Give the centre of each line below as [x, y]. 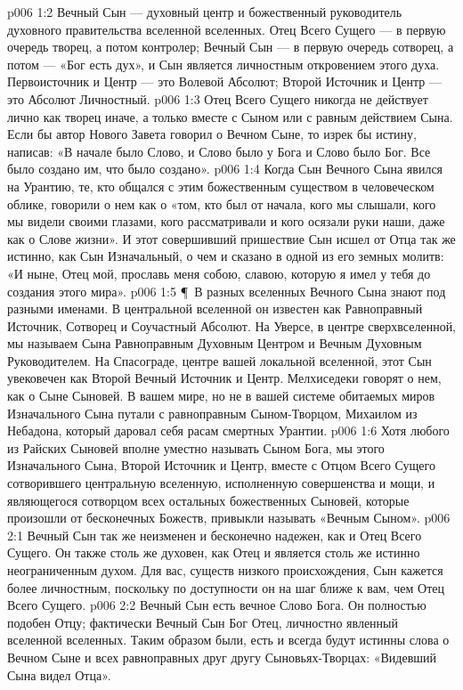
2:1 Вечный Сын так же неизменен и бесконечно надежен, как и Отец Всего [215, 535]
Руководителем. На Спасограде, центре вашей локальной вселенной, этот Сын [219, 360]
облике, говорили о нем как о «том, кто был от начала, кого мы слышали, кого [222, 203]
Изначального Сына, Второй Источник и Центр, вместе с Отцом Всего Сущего [221, 465]
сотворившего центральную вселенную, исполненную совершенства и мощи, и [221, 483]
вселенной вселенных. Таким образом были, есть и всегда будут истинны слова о [228, 640]
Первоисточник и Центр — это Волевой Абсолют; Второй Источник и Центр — [225, 81]
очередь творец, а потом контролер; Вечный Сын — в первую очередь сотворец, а [231, 47]
